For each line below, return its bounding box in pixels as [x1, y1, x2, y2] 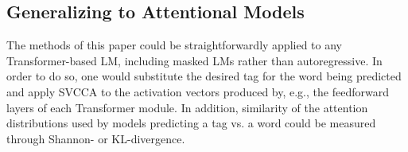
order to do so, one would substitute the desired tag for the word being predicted [6, 68, 402, 84]
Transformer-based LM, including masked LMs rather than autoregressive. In [6, 52, 383, 68]
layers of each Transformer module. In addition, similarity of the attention [6, 99, 368, 115]
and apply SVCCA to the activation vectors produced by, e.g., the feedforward [6, 83, 389, 99]
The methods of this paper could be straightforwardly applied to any [6, 37, 342, 53]
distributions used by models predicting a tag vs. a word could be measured [6, 115, 376, 131]
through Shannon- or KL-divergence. [6, 130, 185, 146]
